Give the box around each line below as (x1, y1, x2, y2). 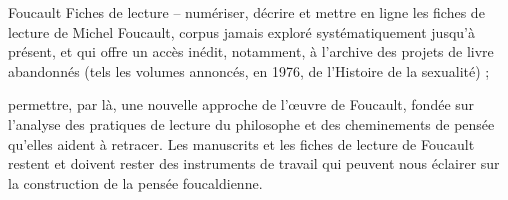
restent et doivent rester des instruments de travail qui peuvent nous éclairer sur (8, 153, 500, 174)
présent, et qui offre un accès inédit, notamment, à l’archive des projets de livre (8, 41, 494, 62)
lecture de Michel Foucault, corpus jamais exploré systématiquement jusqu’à (8, 21, 475, 42)
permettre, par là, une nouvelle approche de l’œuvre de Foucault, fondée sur (8, 94, 475, 115)
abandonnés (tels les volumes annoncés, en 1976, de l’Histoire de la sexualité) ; (8, 60, 490, 81)
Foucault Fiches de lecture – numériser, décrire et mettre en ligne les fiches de (8, 2, 485, 22)
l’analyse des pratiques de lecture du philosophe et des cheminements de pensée (8, 113, 495, 134)
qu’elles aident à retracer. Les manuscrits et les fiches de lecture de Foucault (8, 133, 475, 154)
